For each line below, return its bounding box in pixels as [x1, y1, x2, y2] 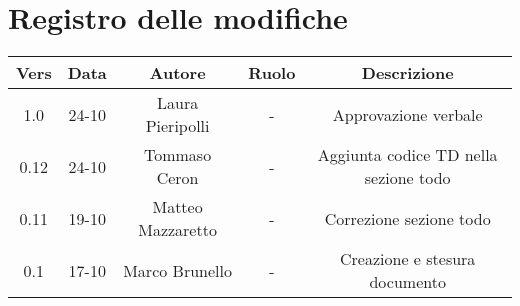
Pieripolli [145, 114, 210, 138]
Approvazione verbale [332, 102, 483, 126]
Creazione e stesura [340, 247, 476, 271]
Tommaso [143, 143, 212, 167]
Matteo [152, 195, 203, 219]
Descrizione [361, 61, 454, 85]
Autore [149, 61, 206, 85]
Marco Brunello [123, 258, 232, 282]
